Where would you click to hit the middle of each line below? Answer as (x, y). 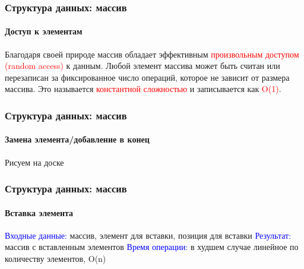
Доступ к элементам (44, 31)
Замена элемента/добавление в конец (77, 139)
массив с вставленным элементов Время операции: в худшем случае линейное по (152, 247)
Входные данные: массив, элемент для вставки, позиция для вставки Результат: (148, 235)
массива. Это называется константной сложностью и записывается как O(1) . (143, 89)
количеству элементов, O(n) (56, 259)
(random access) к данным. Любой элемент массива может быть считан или (142, 66)
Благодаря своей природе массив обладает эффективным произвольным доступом (152, 54)
